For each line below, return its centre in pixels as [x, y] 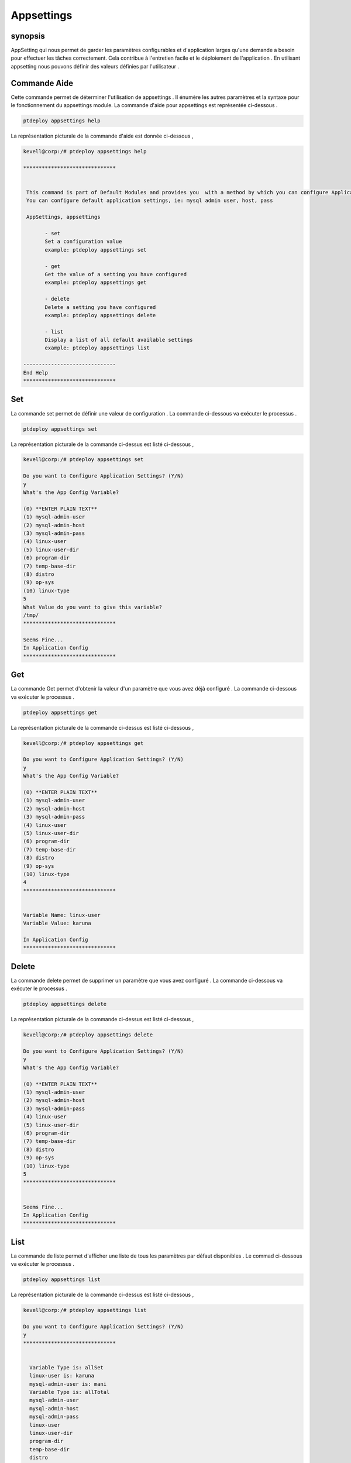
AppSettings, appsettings [63, 217]
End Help [36, 372]
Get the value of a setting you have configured [116, 274]
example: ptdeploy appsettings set [96, 250]
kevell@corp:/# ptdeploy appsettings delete [88, 1035]
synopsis [28, 36]
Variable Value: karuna [57, 923]
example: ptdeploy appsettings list [97, 348]
